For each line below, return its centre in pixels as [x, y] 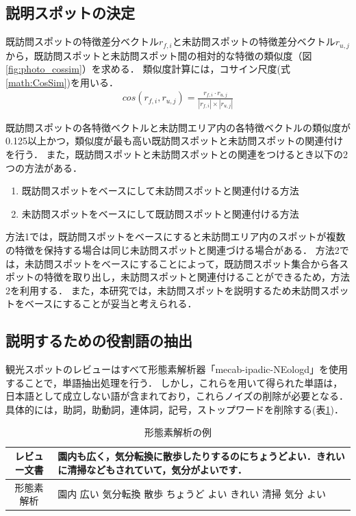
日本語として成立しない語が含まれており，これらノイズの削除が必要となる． [177, 396]
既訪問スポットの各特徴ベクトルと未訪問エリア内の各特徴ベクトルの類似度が [178, 127]
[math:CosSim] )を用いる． [62, 82]
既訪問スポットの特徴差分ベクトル [82, 41]
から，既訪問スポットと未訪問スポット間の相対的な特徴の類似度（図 [159, 55]
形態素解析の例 [178, 432]
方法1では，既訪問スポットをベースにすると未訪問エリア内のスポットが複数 [176, 236]
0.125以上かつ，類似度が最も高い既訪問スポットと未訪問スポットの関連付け [175, 141]
